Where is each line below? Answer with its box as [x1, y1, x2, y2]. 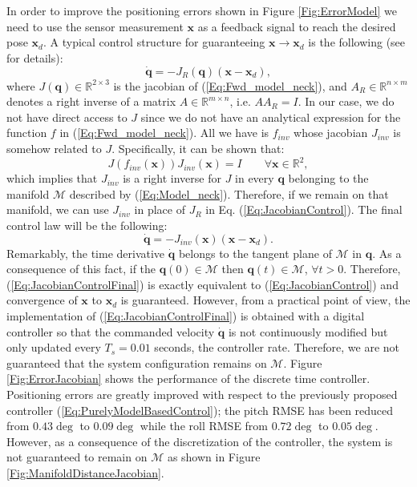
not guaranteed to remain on [6, 449, 148, 465]
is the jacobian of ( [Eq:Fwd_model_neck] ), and [113, 77, 347, 94]
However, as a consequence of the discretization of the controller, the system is [6, 433, 393, 449]
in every [235, 170, 274, 187]
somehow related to [6, 139, 102, 156]
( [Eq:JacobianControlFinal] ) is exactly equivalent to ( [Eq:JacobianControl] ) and [6, 276, 399, 292]
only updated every [6, 339, 101, 356]
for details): [6, 49, 63, 66]
